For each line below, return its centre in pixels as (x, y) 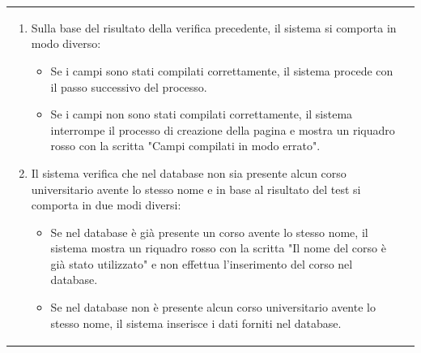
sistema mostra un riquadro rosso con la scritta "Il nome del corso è (218, 248)
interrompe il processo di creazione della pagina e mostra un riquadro (223, 129)
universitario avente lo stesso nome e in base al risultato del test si (196, 189)
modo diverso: (66, 43)
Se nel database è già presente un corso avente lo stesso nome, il (209, 232)
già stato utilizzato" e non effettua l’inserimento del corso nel (202, 263)
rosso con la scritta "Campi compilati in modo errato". (185, 146)
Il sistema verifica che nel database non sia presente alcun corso (189, 172)
